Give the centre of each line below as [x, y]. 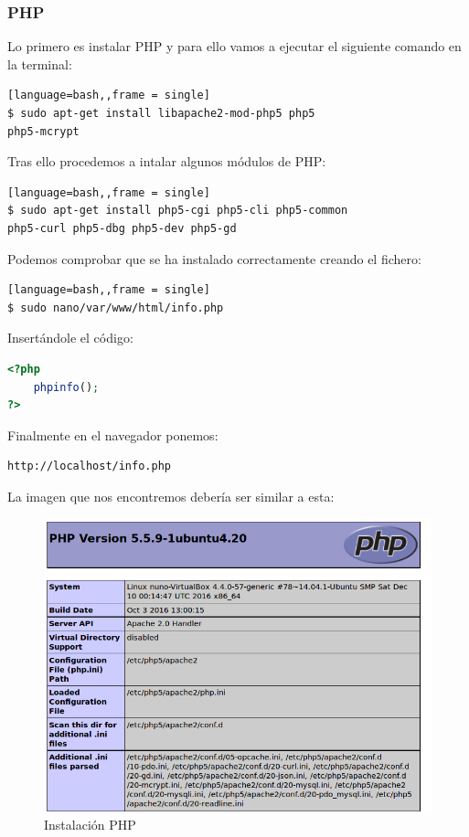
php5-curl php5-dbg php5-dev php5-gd [122, 228]
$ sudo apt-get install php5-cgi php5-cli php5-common [178, 211]
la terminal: [40, 64]
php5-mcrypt [43, 131]
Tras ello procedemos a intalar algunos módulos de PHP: [167, 161]
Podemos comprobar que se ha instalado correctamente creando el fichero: [214, 258]
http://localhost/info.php [89, 466]
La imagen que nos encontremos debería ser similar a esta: [171, 496]
